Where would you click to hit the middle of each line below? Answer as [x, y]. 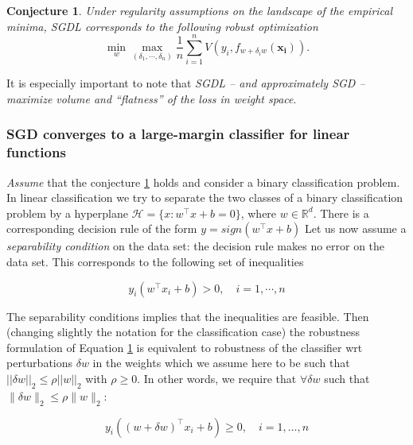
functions [36, 152]
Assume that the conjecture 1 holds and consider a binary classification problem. [203, 182]
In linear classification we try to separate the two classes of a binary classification [205, 197]
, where [259, 213]
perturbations [40, 363]
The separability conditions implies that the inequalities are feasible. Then [188, 316]
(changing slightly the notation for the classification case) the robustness [183, 332]
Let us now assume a [355, 228]
